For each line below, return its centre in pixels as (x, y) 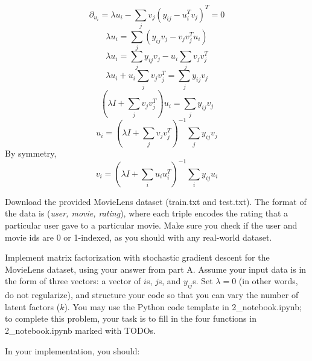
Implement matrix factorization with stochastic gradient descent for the (137, 257)
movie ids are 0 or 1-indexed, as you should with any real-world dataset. (138, 237)
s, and (170, 281)
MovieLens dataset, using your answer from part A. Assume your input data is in (156, 269)
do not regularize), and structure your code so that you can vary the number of (152, 295)
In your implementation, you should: (72, 350)
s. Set (203, 281)
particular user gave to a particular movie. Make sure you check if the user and (151, 225)
